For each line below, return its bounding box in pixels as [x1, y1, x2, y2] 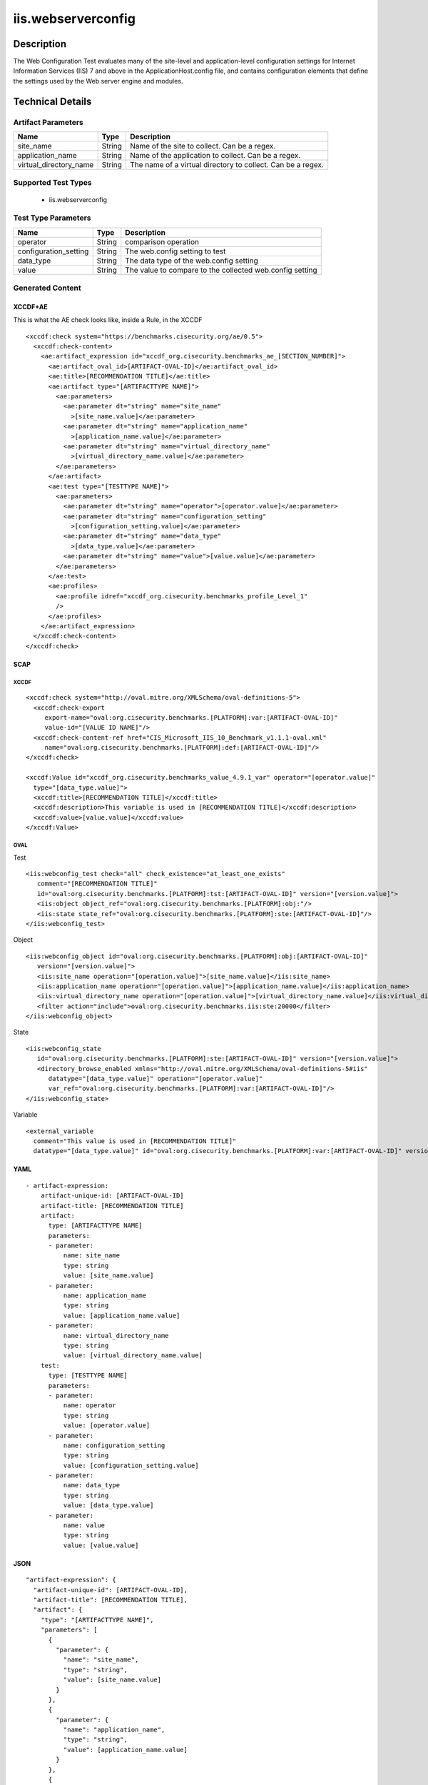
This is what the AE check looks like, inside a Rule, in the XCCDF [13, 316, 203, 324]
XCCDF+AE [13, 302, 48, 311]
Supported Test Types [13, 178, 92, 188]
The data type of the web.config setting [125, 256, 258, 266]
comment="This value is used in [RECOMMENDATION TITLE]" [33, 1137, 237, 1145]
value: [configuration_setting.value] [63, 1461, 199, 1469]
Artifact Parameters [13, 117, 83, 127]
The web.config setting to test [125, 246, 226, 256]
